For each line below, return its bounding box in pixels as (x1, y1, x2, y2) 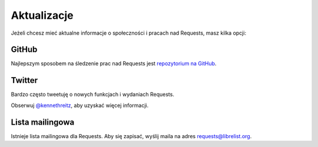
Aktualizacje (11, 9, 74, 22)
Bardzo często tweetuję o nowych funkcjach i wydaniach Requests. (11, 91, 175, 98)
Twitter (11, 75, 38, 85)
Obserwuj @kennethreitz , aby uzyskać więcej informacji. (11, 102, 149, 109)
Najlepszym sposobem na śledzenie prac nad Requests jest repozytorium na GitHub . (11, 60, 217, 67)
